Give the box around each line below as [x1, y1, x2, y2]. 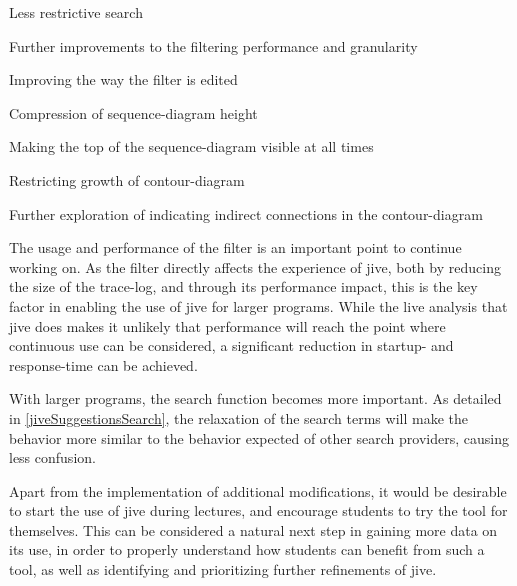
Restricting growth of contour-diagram [9, 169, 245, 190]
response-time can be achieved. [9, 354, 198, 375]
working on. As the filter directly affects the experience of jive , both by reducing [9, 256, 501, 277]
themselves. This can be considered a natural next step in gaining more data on [9, 519, 498, 540]
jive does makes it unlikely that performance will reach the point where [9, 315, 446, 336]
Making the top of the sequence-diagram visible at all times [9, 136, 374, 157]
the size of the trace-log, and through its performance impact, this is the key [9, 276, 478, 297]
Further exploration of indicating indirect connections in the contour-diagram [9, 203, 483, 224]
